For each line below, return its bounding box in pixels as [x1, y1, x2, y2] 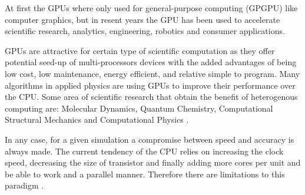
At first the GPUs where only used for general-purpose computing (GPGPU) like [5, 2, 298, 14]
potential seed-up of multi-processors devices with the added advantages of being [5, 56, 297, 68]
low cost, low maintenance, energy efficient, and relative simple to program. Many [5, 67, 300, 79]
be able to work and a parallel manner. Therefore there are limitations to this [5, 167, 285, 180]
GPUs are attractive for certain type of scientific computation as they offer [5, 44, 275, 56]
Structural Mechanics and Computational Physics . [5, 113, 189, 126]
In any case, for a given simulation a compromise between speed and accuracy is [5, 133, 294, 145]
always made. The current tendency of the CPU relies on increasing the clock [5, 144, 284, 157]
